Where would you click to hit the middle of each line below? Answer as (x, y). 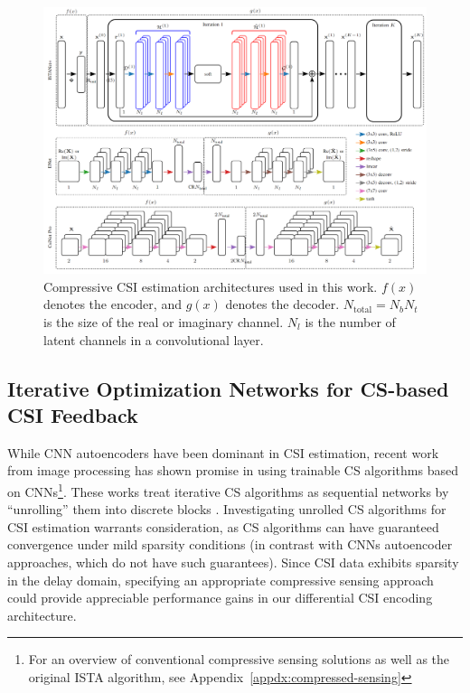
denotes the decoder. (282, 304)
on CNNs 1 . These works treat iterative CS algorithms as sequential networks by (228, 490)
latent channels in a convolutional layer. (154, 339)
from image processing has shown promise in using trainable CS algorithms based (233, 470)
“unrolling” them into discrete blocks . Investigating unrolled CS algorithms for (227, 509)
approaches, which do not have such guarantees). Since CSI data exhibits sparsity (233, 562)
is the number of (350, 322)
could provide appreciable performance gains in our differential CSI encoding (220, 598)
